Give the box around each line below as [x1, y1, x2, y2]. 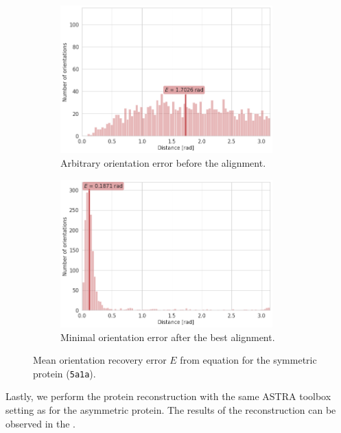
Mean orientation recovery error [33, 353, 167, 367]
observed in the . [5, 416, 76, 430]
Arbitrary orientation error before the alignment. [60, 156, 266, 170]
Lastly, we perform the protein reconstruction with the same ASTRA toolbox [5, 389, 331, 403]
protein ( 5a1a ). [33, 366, 96, 380]
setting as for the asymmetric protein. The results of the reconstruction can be [5, 403, 336, 417]
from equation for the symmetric [180, 353, 317, 367]
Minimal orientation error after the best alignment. [60, 329, 275, 344]
